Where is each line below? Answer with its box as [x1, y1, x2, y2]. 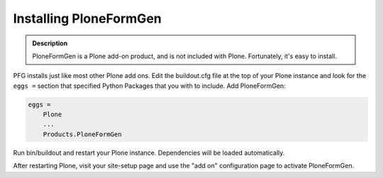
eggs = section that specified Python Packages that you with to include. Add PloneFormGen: [13, 82, 287, 90]
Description [32, 39, 68, 48]
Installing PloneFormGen [13, 11, 162, 26]
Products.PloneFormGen [43, 130, 122, 138]
